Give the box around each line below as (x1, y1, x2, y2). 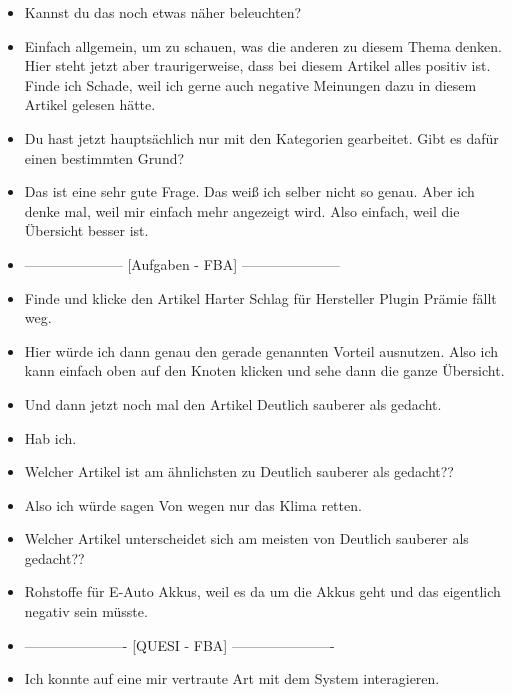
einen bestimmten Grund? (24, 147, 185, 168)
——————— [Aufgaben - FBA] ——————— (24, 253, 340, 274)
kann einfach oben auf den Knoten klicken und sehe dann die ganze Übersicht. (24, 360, 505, 381)
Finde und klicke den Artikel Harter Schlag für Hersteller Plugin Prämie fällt (24, 287, 497, 308)
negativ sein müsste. (24, 601, 148, 622)
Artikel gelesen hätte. (24, 94, 156, 115)
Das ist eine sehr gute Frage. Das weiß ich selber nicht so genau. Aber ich (24, 181, 475, 202)
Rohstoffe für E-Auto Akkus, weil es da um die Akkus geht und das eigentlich (24, 581, 501, 602)
